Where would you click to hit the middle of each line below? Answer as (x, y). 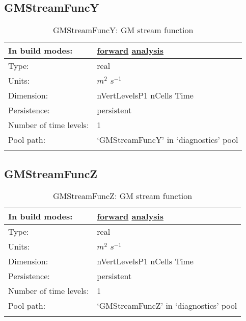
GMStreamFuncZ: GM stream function (123, 196)
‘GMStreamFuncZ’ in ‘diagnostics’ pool (167, 306)
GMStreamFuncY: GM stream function (123, 30)
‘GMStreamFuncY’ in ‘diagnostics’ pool (168, 140)
